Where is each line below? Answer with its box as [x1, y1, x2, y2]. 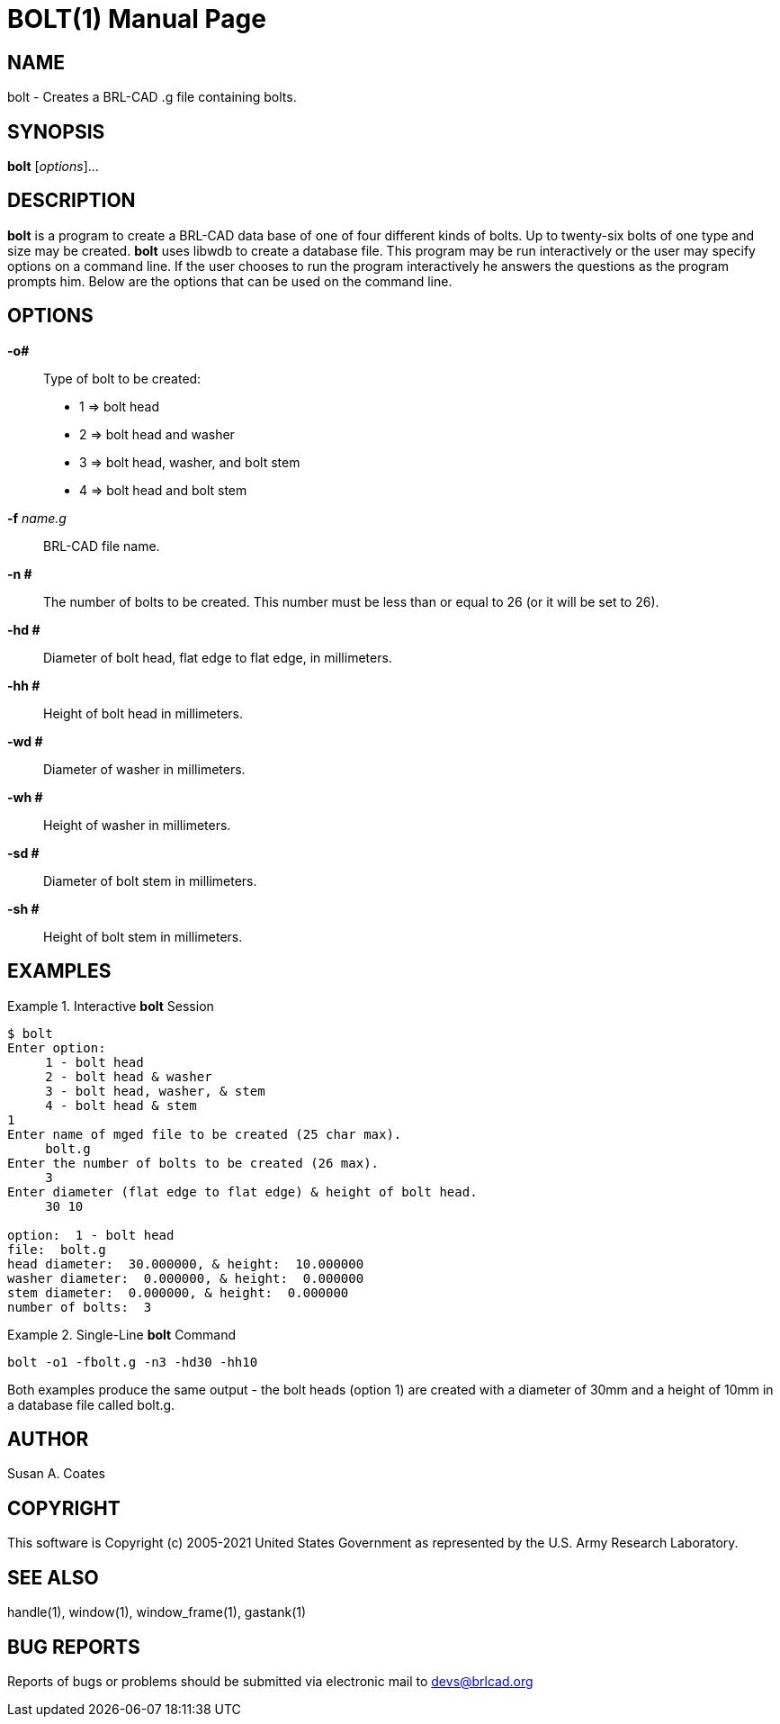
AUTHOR [7, 1427, 89, 1450]
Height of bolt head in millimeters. [43, 705, 244, 721]
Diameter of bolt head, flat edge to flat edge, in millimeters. [43, 649, 392, 665]
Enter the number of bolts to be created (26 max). [7, 1155, 380, 1170]
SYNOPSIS [7, 120, 105, 143]
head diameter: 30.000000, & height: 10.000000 [7, 1256, 364, 1271]
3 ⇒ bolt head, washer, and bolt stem [79, 454, 300, 470]
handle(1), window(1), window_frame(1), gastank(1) [7, 1604, 307, 1620]
